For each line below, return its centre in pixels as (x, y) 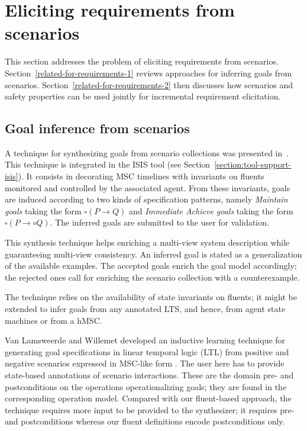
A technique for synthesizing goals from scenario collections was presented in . (147, 152)
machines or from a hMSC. (54, 320)
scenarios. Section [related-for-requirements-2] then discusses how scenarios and (149, 84)
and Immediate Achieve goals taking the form (211, 210)
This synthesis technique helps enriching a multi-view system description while (147, 242)
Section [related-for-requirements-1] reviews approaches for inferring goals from (148, 73)
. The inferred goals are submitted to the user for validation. (159, 222)
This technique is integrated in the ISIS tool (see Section (108, 164)
